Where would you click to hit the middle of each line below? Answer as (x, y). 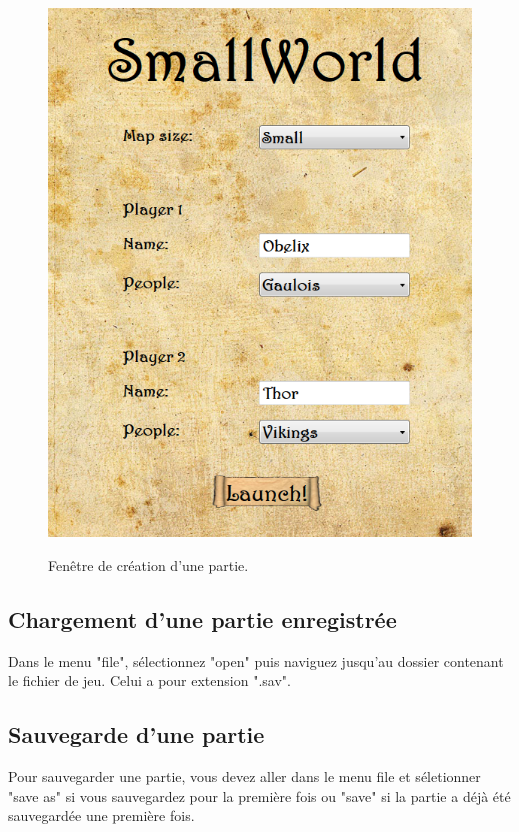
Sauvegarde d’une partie (136, 734)
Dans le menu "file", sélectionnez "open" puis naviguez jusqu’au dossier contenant (256, 660)
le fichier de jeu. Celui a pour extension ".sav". (149, 680)
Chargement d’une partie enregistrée (202, 618)
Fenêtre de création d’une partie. (148, 564)
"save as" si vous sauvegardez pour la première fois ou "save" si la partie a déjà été (259, 795)
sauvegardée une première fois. (101, 815)
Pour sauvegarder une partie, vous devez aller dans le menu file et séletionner (244, 776)
